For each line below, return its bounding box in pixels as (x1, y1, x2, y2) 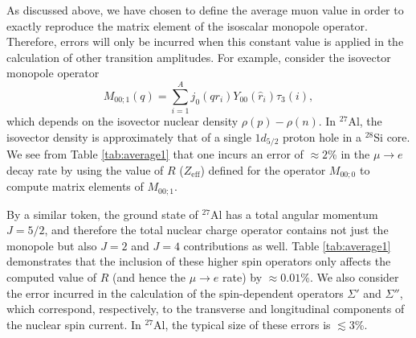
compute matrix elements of (6, 178, 144, 195)
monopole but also (6, 237, 97, 253)
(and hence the (112, 269, 186, 286)
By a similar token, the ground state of (6, 205, 198, 222)
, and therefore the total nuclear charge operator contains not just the (44, 221, 389, 238)
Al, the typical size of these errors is (153, 315, 331, 332)
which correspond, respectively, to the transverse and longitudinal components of (6, 300, 405, 317)
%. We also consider (300, 269, 399, 286)
